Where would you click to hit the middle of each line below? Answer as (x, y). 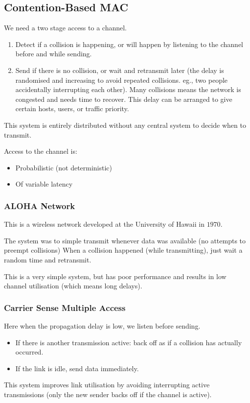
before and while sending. (54, 54)
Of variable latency (44, 184)
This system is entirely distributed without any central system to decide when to (125, 125)
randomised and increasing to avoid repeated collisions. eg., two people (122, 80)
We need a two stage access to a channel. (65, 28)
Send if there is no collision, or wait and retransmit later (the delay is (120, 70)
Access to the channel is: (41, 151)
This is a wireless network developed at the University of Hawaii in (104, 224)
